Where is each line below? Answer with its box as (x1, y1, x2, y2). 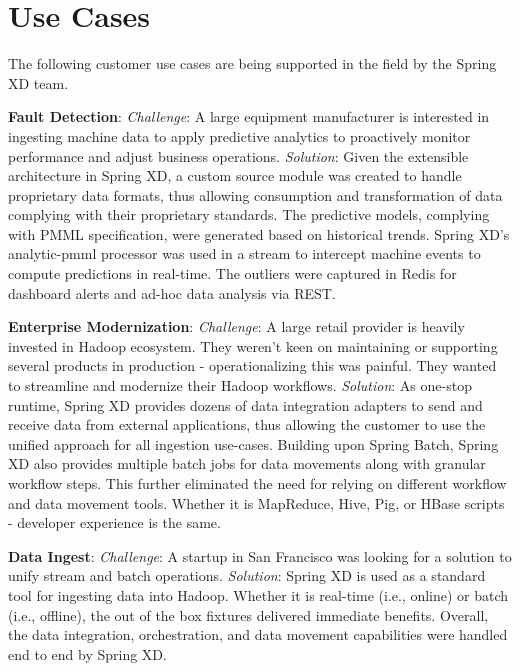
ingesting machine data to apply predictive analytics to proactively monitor (8, 125, 471, 146)
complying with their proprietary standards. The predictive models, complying (8, 204, 490, 225)
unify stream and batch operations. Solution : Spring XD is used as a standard (8, 565, 486, 586)
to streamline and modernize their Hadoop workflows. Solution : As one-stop (8, 375, 472, 396)
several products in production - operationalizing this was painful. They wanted (8, 355, 497, 376)
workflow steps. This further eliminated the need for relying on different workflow (8, 473, 507, 493)
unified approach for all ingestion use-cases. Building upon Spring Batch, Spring (8, 433, 499, 454)
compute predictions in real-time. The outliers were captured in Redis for (8, 263, 457, 284)
